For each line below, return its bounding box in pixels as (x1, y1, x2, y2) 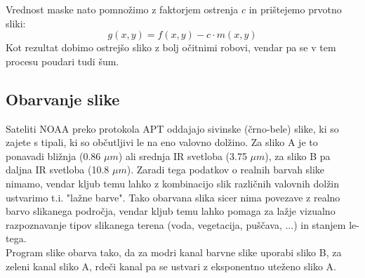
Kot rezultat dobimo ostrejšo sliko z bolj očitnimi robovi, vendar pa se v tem (6, 40, 336, 55)
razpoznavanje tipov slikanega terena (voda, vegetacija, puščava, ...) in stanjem (6, 217, 346, 232)
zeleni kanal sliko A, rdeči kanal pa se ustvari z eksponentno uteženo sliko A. (6, 258, 336, 273)
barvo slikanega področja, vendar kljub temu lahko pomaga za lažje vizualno (6, 204, 336, 218)
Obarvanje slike (6, 88, 120, 110)
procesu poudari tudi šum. (6, 53, 119, 68)
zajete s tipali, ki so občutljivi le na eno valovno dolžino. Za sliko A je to (6, 135, 318, 150)
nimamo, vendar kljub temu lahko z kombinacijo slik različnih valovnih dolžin (6, 176, 340, 190)
